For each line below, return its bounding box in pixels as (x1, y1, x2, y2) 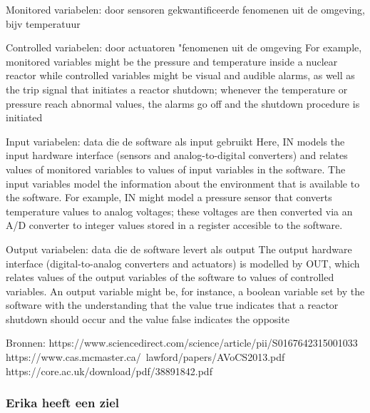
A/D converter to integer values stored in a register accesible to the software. (6, 218, 343, 233)
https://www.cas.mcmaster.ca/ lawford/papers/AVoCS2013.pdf (6, 350, 285, 364)
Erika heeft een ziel (6, 394, 120, 412)
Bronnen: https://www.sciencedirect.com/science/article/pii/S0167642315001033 (6, 335, 358, 350)
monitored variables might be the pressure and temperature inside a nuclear (6, 53, 338, 68)
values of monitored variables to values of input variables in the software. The (6, 161, 346, 176)
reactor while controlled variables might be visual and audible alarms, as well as (6, 68, 355, 83)
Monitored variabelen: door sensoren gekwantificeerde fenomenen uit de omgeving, (6, 2, 365, 16)
